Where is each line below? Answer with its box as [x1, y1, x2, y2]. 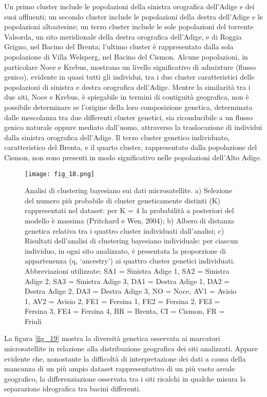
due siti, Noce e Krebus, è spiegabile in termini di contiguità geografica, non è [4, 91, 249, 102]
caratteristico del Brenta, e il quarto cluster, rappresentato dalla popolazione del [4, 142, 257, 153]
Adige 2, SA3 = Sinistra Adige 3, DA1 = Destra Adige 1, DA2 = [25, 275, 230, 286]
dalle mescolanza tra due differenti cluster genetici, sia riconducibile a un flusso [4, 111, 253, 122]
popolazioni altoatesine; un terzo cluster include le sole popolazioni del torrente [4, 21, 254, 32]
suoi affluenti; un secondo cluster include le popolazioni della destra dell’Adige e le [4, 11, 263, 22]
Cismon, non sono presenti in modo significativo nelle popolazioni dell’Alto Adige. [4, 152, 262, 162]
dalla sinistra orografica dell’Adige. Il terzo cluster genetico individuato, [4, 131, 230, 142]
